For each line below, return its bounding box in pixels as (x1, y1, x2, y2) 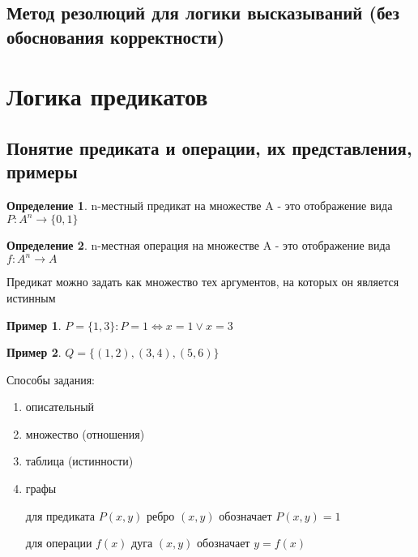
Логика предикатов (6, 79, 208, 113)
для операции (25, 534, 92, 551)
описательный (25, 398, 95, 415)
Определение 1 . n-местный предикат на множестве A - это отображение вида (6, 197, 393, 214)
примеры (6, 159, 78, 184)
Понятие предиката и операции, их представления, (6, 135, 412, 160)
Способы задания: (6, 371, 95, 388)
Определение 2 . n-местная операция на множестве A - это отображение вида (6, 237, 390, 254)
